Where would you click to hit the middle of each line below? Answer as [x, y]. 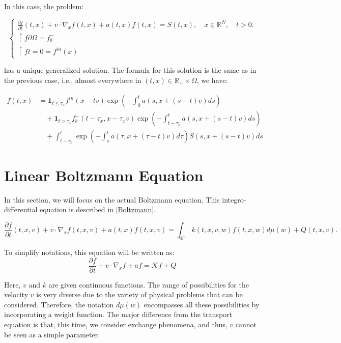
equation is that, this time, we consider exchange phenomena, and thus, [116, 324]
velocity [16, 294]
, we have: [212, 80]
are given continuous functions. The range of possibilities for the [149, 284]
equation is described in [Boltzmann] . [98, 209]
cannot [246, 324]
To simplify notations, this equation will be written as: [89, 252]
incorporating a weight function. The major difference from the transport [118, 314]
